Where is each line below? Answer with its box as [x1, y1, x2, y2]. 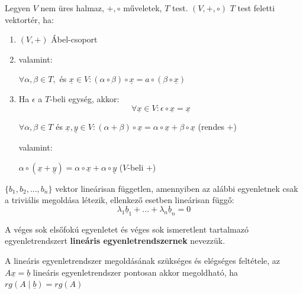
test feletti [237, 2, 275, 14]
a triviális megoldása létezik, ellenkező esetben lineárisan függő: [5, 194, 234, 206]
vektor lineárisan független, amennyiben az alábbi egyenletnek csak [55, 182, 298, 194]
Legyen [5, 2, 30, 14]
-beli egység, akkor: [50, 92, 120, 104]
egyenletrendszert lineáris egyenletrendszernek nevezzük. [5, 234, 225, 247]
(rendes [198, 120, 224, 132]
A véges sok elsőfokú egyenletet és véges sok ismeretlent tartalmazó [5, 223, 249, 235]
